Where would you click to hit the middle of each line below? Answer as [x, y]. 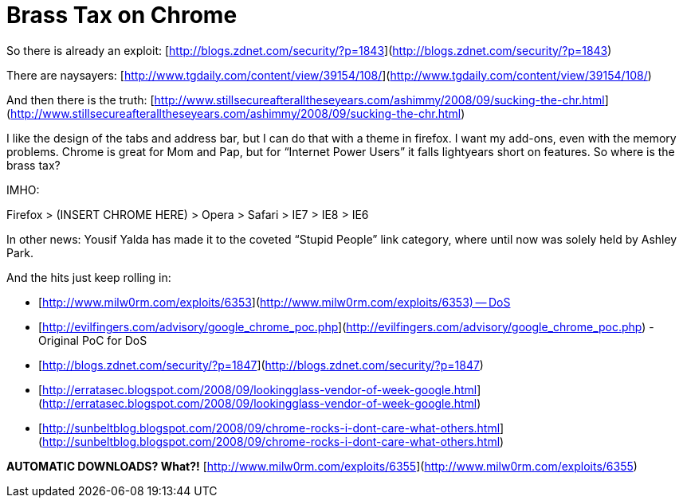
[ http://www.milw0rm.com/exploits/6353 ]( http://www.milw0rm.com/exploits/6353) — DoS [275, 302]
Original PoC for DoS [93, 340]
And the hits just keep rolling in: [89, 277]
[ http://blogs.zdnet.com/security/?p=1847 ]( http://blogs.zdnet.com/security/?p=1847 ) [261, 365]
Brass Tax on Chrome [122, 15]
